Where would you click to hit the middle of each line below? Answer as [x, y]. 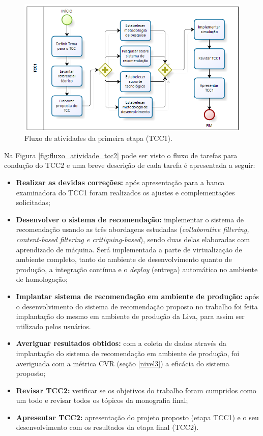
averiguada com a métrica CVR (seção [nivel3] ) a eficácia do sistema [123, 363]
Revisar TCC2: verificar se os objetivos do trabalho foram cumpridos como [136, 390]
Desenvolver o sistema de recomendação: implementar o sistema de [130, 219]
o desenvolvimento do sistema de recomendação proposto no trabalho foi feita [137, 306]
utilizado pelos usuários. [53, 326]
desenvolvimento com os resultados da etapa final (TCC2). [107, 427]
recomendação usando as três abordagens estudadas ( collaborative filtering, [133, 229]
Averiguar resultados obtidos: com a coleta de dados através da [121, 343]
